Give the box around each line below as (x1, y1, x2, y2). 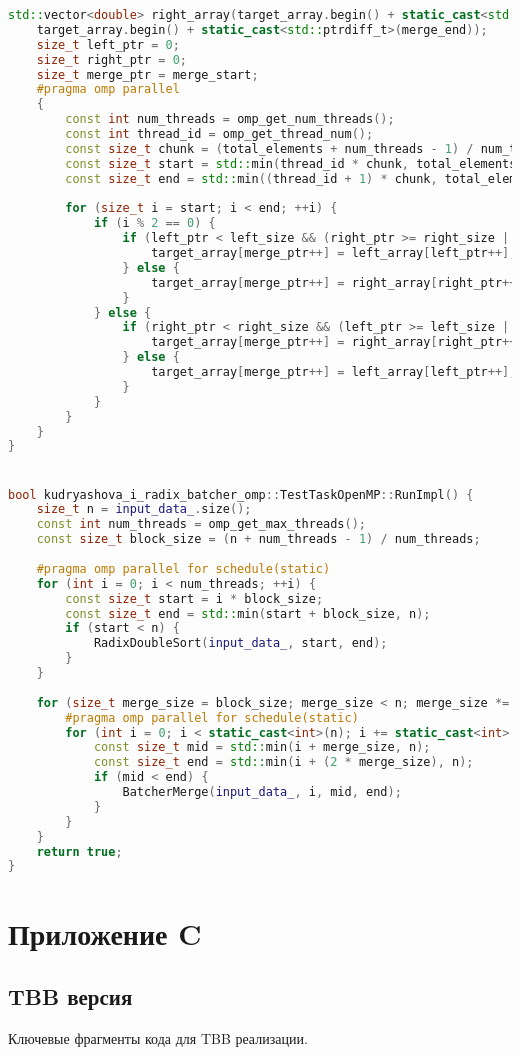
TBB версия (8, 981, 133, 1012)
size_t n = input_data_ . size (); (36, 502, 252, 517)
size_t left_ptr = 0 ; (36, 37, 180, 52)
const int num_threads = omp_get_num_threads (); (65, 112, 395, 127)
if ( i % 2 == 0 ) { (93, 216, 216, 231)
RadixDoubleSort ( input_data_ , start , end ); (93, 636, 388, 651)
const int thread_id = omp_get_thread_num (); (65, 127, 374, 141)
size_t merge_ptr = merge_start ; (36, 67, 259, 82)
